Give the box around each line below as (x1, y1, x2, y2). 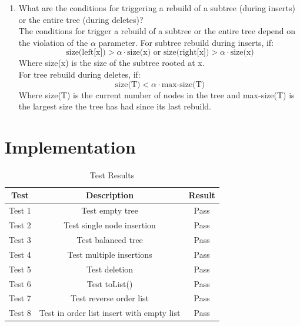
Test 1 (9, 204, 31, 217)
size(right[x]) (163, 48, 209, 57)
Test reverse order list (71, 292, 149, 304)
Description (86, 189, 134, 201)
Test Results (89, 168, 135, 181)
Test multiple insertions (67, 248, 152, 260)
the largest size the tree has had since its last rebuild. (18, 100, 212, 112)
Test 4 (9, 248, 31, 260)
